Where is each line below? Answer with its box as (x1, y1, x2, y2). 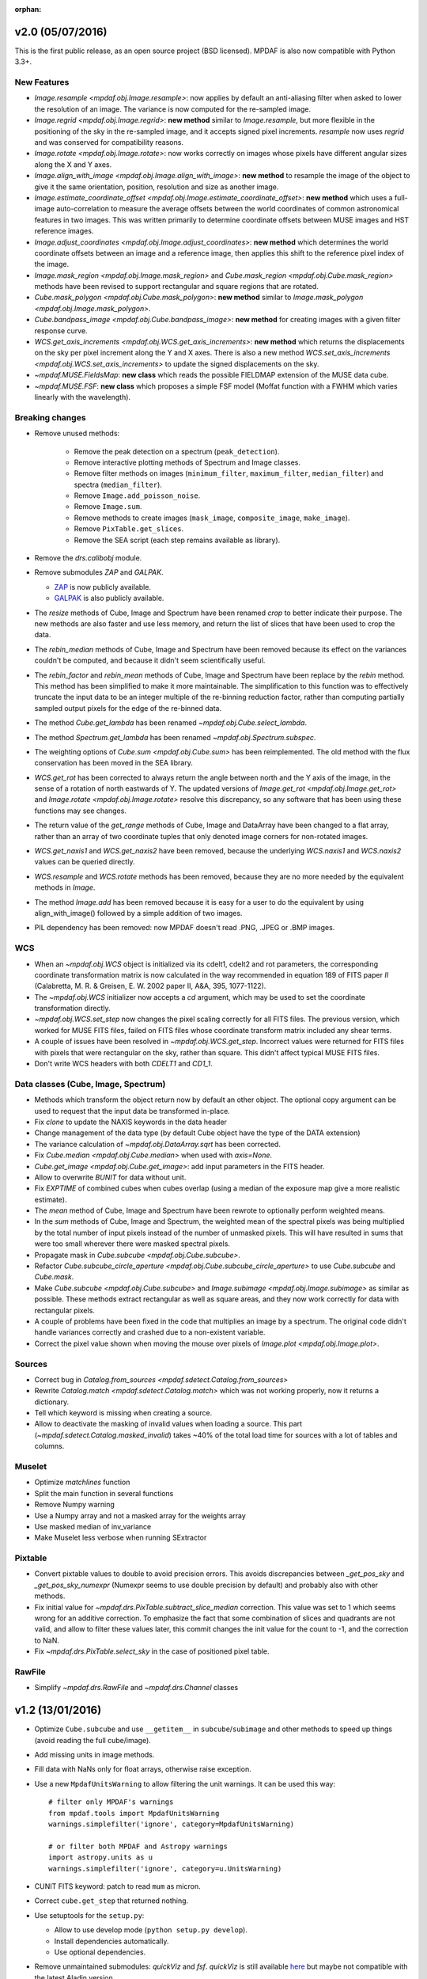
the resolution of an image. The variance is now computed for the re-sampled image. (34, 104, 312, 114)
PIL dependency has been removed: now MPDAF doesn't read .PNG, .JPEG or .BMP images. (34, 923, 335, 933)
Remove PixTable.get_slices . (74, 524, 184, 534)
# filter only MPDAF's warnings (48, 1798, 174, 1806)
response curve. (34, 325, 88, 336)
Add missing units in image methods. (34, 1750, 155, 1760)
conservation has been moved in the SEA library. (34, 758, 193, 768)
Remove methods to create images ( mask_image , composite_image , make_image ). (74, 513, 350, 522)
